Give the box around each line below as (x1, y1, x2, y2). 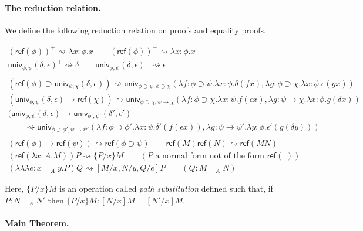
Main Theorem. (5, 216, 69, 229)
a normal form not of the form (155, 152, 265, 161)
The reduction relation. (5, 1, 101, 13)
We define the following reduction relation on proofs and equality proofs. (5, 23, 266, 36)
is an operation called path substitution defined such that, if (59, 182, 273, 195)
